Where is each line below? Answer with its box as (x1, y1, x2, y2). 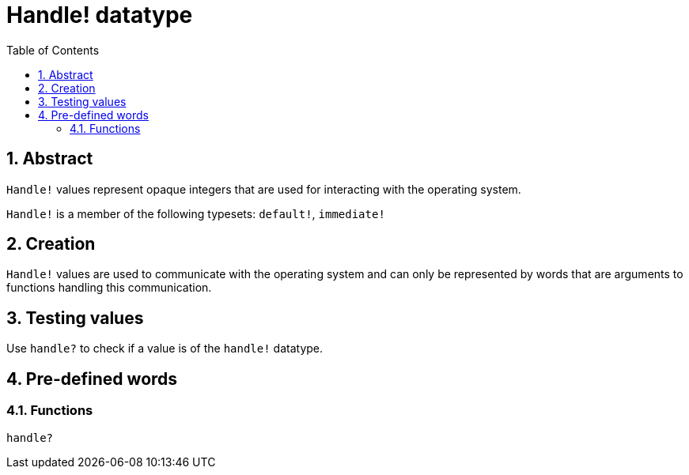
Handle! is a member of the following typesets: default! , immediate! (6, 206, 385, 221)
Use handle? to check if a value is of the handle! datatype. (6, 341, 324, 356)
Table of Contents (6, 43, 100, 57)
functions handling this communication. (6, 281, 212, 295)
